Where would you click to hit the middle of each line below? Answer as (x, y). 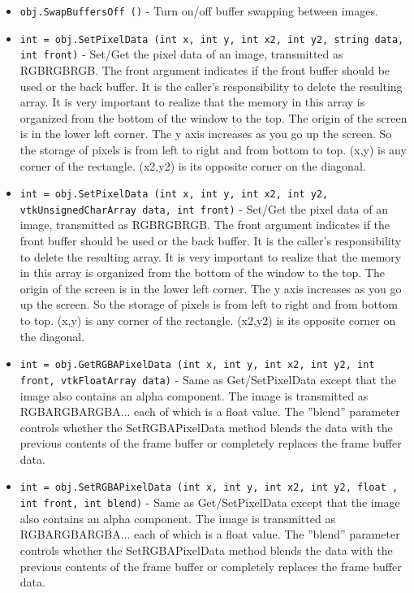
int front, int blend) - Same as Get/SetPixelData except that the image (210, 502)
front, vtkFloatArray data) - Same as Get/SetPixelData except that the (208, 379)
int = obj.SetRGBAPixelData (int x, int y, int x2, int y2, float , (209, 488)
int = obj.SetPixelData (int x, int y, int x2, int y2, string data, (212, 39)
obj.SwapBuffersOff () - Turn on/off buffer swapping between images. (199, 11)
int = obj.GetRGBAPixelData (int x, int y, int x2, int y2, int (197, 365)
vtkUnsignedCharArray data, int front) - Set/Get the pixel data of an (204, 208)
